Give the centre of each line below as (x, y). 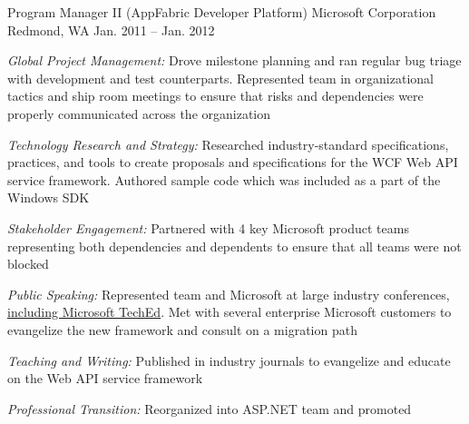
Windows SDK (49, 197)
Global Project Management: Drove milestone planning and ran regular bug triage (234, 60)
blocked (28, 264)
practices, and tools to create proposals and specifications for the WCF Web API (233, 162)
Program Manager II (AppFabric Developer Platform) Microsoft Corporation (222, 12)
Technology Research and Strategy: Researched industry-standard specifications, (228, 144)
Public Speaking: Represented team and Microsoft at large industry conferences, (229, 294)
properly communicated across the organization (139, 113)
